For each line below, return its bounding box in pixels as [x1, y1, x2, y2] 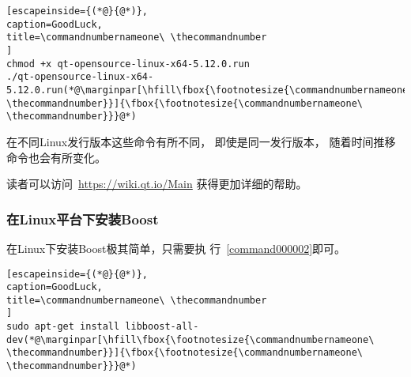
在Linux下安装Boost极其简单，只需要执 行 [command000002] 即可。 [6, 239, 346, 256]
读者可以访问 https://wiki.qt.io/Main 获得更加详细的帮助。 [6, 175, 307, 192]
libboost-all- [125, 321, 199, 333]
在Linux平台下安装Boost [6, 209, 159, 228]
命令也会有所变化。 [6, 149, 106, 165]
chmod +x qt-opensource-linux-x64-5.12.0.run [6, 58, 250, 70]
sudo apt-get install [6, 321, 120, 333]
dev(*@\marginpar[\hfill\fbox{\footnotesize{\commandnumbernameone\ [6, 334, 375, 345]
